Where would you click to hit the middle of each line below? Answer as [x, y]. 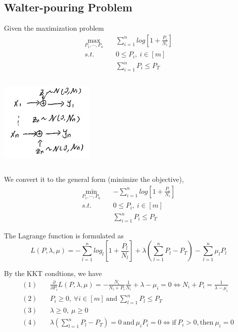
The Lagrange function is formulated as [64, 235]
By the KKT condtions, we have [53, 273]
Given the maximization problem [54, 28]
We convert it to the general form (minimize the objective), [94, 179]
